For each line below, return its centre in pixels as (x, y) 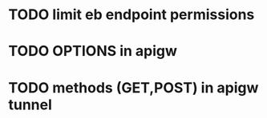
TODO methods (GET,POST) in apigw (133, 87)
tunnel (30, 104)
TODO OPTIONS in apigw (93, 51)
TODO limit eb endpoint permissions (131, 15)
